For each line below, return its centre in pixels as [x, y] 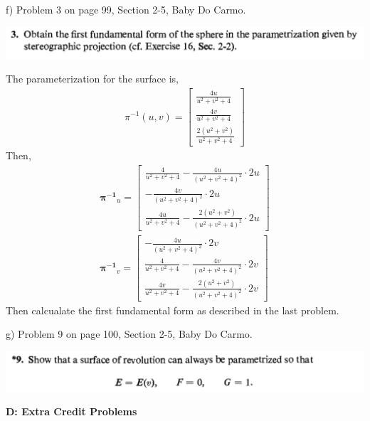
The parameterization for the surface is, [92, 79]
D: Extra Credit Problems [72, 411]
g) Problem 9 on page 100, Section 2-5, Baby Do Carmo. [129, 334]
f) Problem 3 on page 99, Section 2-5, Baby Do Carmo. [126, 9]
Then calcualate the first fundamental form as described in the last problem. [173, 310]
